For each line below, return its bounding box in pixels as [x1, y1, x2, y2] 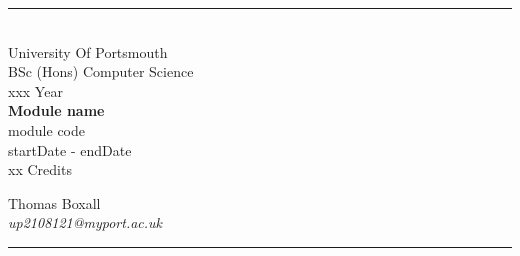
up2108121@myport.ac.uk [8, 212, 163, 233]
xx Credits [8, 159, 72, 180]
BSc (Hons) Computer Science [8, 61, 194, 82]
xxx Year [8, 80, 63, 101]
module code [8, 119, 85, 140]
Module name [8, 100, 105, 121]
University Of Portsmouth [8, 41, 168, 62]
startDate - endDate [8, 139, 132, 160]
